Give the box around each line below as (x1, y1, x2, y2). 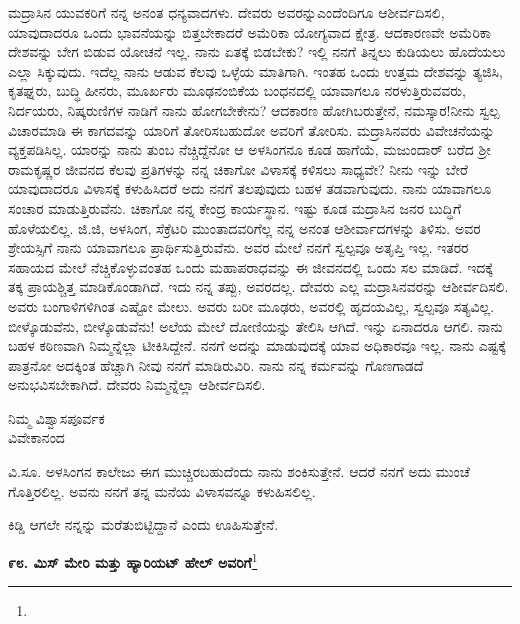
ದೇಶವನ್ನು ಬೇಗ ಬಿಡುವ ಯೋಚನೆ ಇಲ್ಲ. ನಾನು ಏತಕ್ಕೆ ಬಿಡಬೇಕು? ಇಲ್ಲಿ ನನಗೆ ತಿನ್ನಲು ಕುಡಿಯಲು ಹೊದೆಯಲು (8, 41, 506, 62)
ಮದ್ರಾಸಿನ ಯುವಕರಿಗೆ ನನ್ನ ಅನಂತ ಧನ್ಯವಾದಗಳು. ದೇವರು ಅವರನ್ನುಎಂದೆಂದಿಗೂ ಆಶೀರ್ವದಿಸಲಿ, (8, 2, 445, 22)
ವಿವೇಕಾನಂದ (8, 427, 65, 448)
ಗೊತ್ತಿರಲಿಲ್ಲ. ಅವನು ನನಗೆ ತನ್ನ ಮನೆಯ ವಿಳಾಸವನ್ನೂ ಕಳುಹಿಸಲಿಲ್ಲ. (8, 480, 316, 501)
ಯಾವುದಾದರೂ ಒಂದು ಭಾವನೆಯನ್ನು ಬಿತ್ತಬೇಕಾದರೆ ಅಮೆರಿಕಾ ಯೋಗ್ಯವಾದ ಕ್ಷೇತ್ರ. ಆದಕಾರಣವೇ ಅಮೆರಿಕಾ (8, 21, 492, 42)
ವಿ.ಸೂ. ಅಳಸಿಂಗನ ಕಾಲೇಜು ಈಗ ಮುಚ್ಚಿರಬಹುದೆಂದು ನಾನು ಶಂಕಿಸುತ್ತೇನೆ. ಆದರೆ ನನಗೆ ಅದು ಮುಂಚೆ (8, 461, 470, 482)
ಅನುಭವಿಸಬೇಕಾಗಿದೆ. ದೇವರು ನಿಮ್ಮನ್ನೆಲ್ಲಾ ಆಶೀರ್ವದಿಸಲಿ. (8, 374, 266, 395)
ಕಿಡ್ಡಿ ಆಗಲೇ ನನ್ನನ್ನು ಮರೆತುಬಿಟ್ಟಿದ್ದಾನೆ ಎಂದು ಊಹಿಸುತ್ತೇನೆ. (8, 514, 279, 535)
